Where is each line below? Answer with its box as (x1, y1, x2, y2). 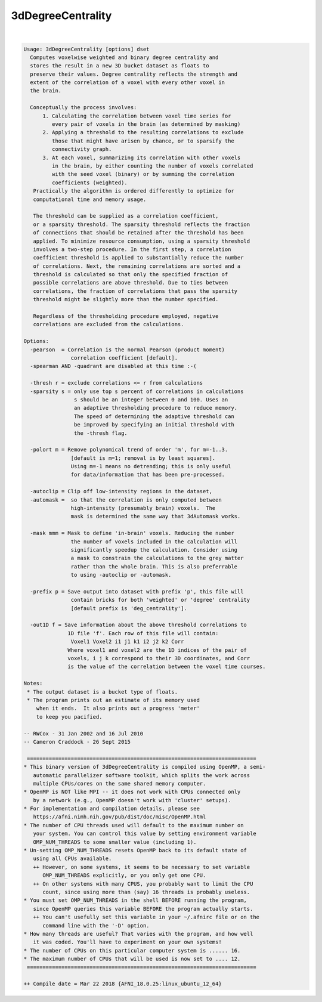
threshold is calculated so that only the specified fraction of (33, 271, 228, 278)
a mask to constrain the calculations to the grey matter (70, 555, 244, 562)
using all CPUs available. (33, 855, 112, 862)
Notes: (23, 680, 43, 687)
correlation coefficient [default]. (70, 354, 178, 361)
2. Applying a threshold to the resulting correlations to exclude (42, 129, 244, 136)
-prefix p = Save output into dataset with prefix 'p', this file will (30, 588, 244, 595)
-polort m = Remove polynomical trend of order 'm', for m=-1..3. (30, 446, 228, 453)
